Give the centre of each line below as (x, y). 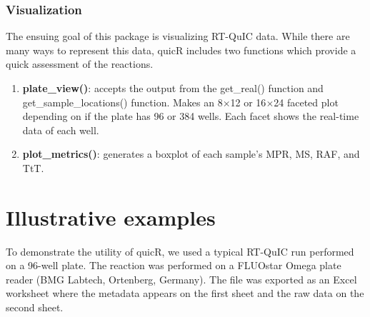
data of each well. (61, 130)
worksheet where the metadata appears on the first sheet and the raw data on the (185, 293)
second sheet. (35, 307)
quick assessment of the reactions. (80, 64)
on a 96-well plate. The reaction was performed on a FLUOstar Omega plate (174, 265)
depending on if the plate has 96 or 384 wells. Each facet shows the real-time (191, 116)
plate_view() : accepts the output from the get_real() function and (173, 88)
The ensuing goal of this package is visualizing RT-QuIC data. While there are (178, 36)
